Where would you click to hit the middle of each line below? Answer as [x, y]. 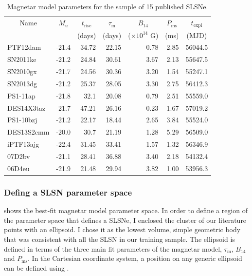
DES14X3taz [27, 108]
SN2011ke [22, 59]
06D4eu [18, 168]
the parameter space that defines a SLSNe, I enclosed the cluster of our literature [125, 220]
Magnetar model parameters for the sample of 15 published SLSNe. [108, 6]
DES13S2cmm [28, 132]
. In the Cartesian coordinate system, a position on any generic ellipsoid [135, 258]
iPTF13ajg [23, 144]
